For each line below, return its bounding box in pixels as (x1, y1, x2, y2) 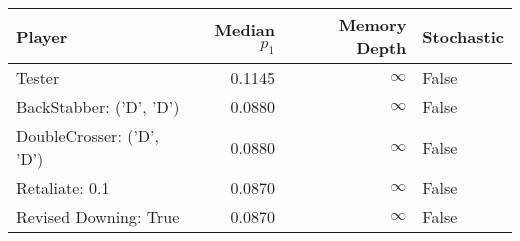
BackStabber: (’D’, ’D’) (16, 95, 180, 118)
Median (214, 17, 275, 41)
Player (16, 24, 68, 48)
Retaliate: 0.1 (16, 176, 110, 199)
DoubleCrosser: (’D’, (16, 124, 159, 147)
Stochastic (422, 24, 504, 48)
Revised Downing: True (16, 205, 180, 228)
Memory (338, 13, 407, 36)
